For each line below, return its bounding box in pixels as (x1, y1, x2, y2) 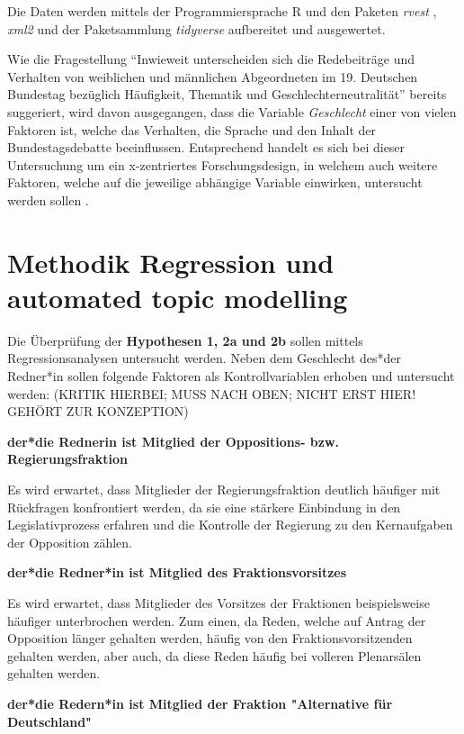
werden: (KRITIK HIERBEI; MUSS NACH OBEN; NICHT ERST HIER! (7, 384, 416, 403)
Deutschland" (7, 711, 92, 730)
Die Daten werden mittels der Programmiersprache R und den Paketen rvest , (7, 2, 437, 20)
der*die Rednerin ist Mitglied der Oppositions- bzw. (7, 431, 340, 450)
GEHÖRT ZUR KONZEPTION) (7, 402, 189, 421)
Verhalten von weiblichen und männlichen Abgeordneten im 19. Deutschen (7, 67, 418, 86)
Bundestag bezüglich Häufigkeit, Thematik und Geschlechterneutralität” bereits (7, 85, 447, 104)
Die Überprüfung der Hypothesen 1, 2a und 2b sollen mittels (7, 331, 363, 349)
